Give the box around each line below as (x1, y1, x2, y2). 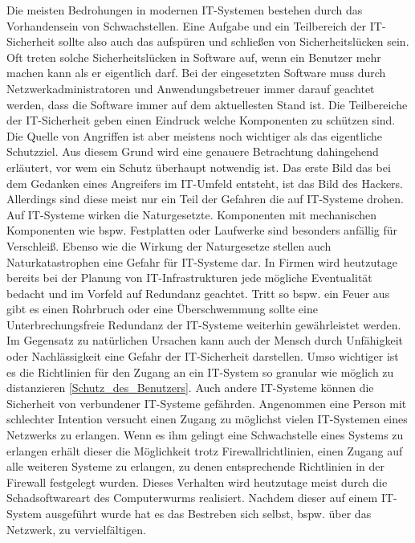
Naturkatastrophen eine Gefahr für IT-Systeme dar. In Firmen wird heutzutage (6, 253, 397, 270)
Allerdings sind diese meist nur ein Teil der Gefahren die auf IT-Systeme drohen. (6, 190, 404, 207)
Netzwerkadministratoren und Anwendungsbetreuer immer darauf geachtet (6, 80, 375, 96)
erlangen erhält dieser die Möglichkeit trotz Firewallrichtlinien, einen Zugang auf (6, 442, 403, 459)
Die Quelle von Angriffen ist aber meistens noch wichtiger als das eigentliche (6, 127, 383, 144)
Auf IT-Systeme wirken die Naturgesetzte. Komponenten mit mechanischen (6, 206, 377, 223)
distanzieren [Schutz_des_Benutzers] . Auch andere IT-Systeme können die (6, 379, 374, 396)
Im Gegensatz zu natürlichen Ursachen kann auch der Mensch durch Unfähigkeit (6, 332, 403, 349)
